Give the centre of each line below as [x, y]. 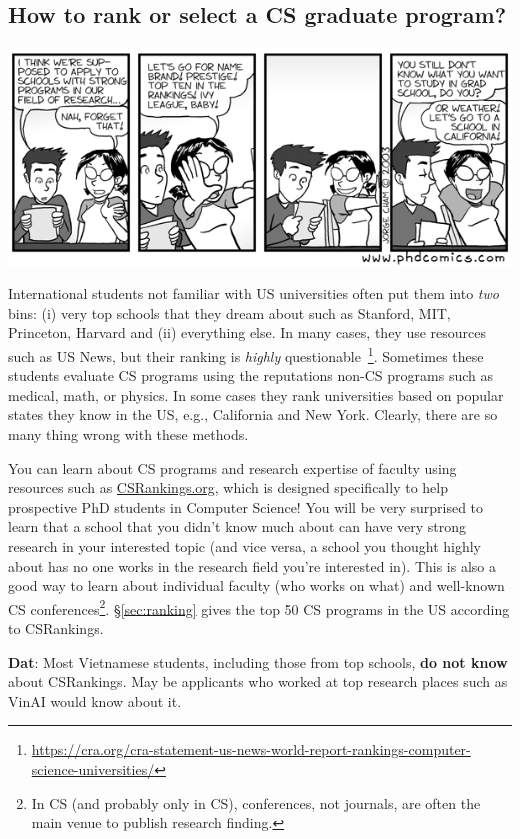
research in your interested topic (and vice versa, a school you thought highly [245, 545]
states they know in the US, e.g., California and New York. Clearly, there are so [253, 414]
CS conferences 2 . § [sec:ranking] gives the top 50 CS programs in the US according [259, 607]
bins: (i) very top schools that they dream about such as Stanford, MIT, [229, 312]
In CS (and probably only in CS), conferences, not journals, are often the [256, 802]
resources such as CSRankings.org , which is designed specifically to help [228, 487]
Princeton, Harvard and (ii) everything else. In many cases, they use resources [247, 332]
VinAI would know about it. [95, 700]
